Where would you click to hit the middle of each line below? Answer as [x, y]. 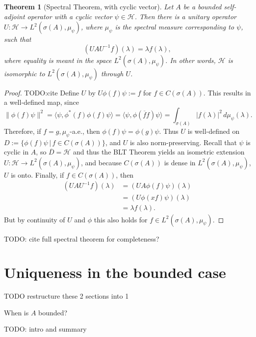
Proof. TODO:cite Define [42, 92]
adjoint [14, 16]
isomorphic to [25, 73]
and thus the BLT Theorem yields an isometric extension [159, 152]
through [112, 73]
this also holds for [121, 219]
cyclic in [16, 152]
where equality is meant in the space [58, 60]
